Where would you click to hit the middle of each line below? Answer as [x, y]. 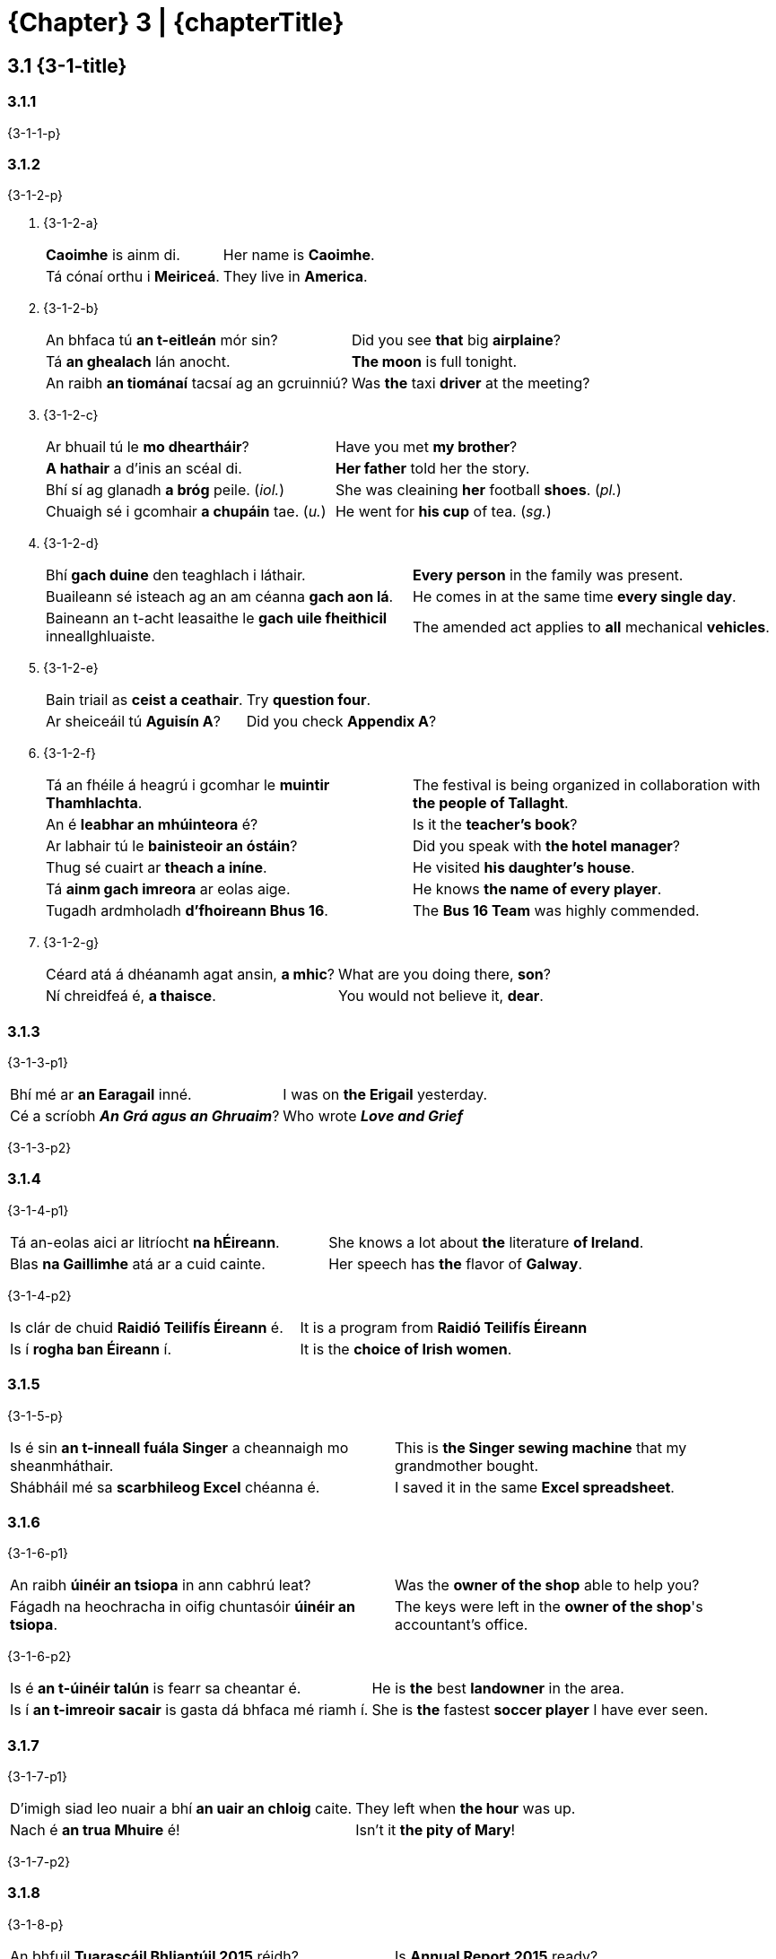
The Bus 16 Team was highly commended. [556, 911]
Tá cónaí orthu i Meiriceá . [133, 277]
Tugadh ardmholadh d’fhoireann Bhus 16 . [187, 911]
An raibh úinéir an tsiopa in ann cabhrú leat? [161, 1585]
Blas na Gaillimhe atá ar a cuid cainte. [138, 1263]
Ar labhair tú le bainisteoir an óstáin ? [172, 846]
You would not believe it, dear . [441, 996]
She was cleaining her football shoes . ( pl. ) [478, 490]
